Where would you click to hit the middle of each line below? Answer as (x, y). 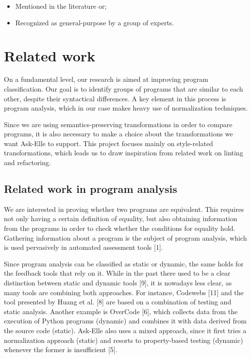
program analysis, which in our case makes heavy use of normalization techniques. (126, 108)
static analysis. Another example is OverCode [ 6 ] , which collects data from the (121, 311)
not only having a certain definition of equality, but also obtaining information (121, 218)
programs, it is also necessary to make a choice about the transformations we (118, 134)
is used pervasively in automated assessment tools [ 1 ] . (84, 247)
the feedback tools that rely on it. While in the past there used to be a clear (117, 273)
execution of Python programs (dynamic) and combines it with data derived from (125, 321)
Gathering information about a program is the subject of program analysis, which (125, 237)
